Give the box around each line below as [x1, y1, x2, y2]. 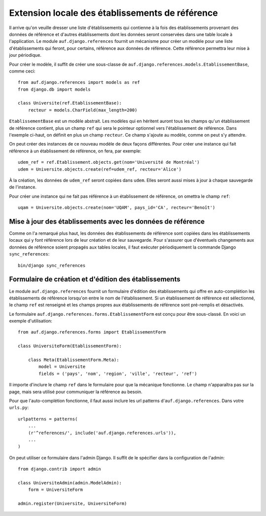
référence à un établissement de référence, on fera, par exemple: [9, 148, 141, 154]
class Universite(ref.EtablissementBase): [18, 100, 122, 106]
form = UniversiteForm [28, 487, 83, 493]
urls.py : [9, 405, 29, 410]
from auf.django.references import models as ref [18, 79, 140, 85]
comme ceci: [9, 68, 35, 74]
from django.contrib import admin [18, 466, 101, 472]
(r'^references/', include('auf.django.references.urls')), [28, 430, 177, 436]
